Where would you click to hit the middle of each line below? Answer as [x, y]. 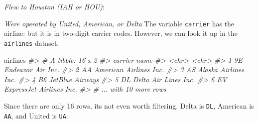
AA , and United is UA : [36, 115]
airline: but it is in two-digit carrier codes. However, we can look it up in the [121, 33]
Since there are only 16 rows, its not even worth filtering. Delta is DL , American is [129, 105]
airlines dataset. [32, 43]
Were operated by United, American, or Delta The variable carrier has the [119, 23]
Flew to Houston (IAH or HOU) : [54, 6]
